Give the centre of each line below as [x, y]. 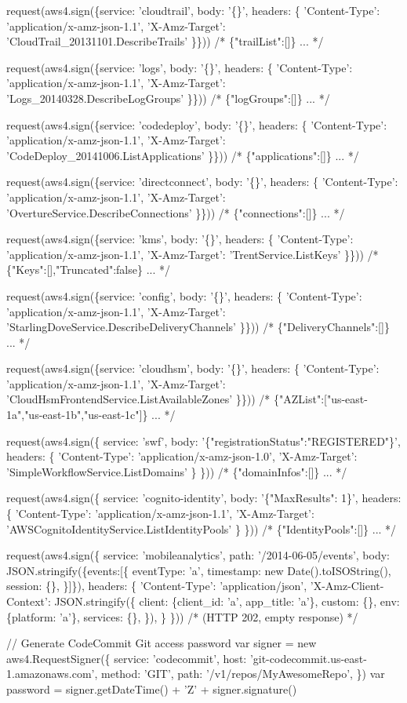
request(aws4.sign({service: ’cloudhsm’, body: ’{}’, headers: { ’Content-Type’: [193, 368]
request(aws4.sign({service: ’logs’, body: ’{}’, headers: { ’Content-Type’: [180, 67]
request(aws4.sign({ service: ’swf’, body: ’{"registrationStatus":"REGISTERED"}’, [203, 441]
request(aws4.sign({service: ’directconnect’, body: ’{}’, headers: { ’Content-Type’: [202, 182]
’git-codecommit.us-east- [308, 658]
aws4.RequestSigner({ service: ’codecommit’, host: [127, 658]
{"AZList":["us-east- [320, 399]
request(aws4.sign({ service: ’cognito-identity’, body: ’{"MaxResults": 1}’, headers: [204, 498]
